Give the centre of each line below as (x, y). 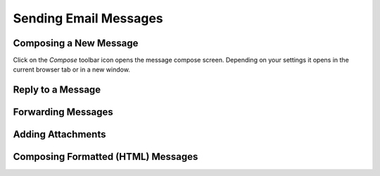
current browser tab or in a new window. (71, 69)
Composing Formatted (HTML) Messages (106, 157)
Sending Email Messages (88, 18)
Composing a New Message (76, 43)
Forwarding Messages (63, 112)
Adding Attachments (59, 134)
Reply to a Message (57, 90)
